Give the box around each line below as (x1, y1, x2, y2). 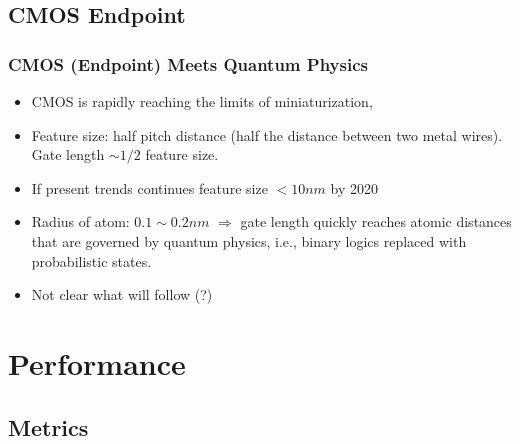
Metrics (8, 411, 89, 442)
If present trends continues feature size (31, 177, 268, 198)
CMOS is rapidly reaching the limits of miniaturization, (31, 91, 373, 111)
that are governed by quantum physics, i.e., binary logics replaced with (31, 230, 467, 251)
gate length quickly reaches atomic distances (240, 211, 512, 232)
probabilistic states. (31, 250, 152, 271)
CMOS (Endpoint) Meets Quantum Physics (8, 51, 368, 76)
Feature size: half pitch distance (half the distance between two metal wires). (31, 124, 503, 145)
